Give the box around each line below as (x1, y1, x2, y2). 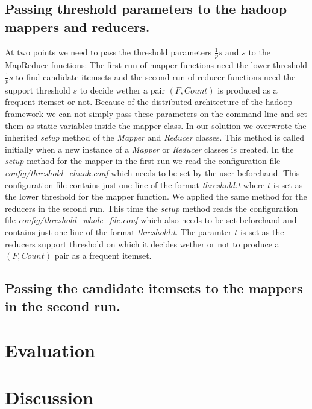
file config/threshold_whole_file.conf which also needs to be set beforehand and (5, 214, 297, 226)
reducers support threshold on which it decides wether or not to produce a (5, 237, 279, 250)
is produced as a (217, 83, 278, 96)
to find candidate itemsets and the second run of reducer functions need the (16, 71, 296, 83)
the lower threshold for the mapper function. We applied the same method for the (5, 190, 307, 203)
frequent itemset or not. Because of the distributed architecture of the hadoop (5, 95, 293, 108)
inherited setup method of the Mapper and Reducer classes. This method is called (5, 131, 304, 144)
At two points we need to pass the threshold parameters (5, 45, 212, 58)
